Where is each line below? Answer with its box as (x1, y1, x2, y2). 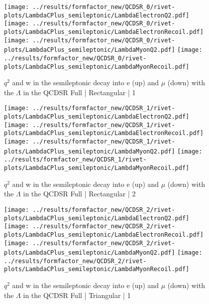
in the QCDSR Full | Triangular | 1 (23, 290, 131, 300)
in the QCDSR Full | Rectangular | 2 (23, 188, 136, 199)
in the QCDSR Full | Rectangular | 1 (23, 87, 136, 97)
